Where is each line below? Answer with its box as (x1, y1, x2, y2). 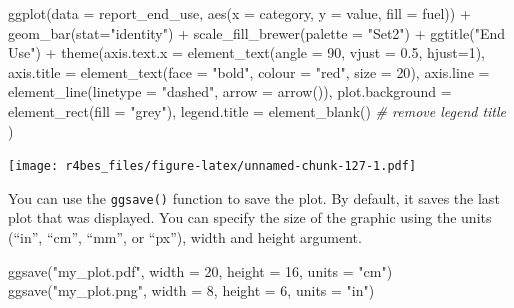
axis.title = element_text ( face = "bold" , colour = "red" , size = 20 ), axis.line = (8, 61, 490, 82)
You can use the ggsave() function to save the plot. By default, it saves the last (8, 187, 500, 208)
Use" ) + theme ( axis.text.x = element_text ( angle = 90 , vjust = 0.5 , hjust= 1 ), (8, 42, 486, 63)
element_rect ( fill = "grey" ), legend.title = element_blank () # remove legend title (8, 100, 507, 121)
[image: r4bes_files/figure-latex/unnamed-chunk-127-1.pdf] (8, 159, 417, 174)
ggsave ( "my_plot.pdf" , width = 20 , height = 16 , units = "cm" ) (8, 260, 393, 281)
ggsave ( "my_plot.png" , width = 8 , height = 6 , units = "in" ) (8, 280, 375, 301)
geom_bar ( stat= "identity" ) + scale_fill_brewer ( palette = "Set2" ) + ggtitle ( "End (8, 22, 505, 43)
